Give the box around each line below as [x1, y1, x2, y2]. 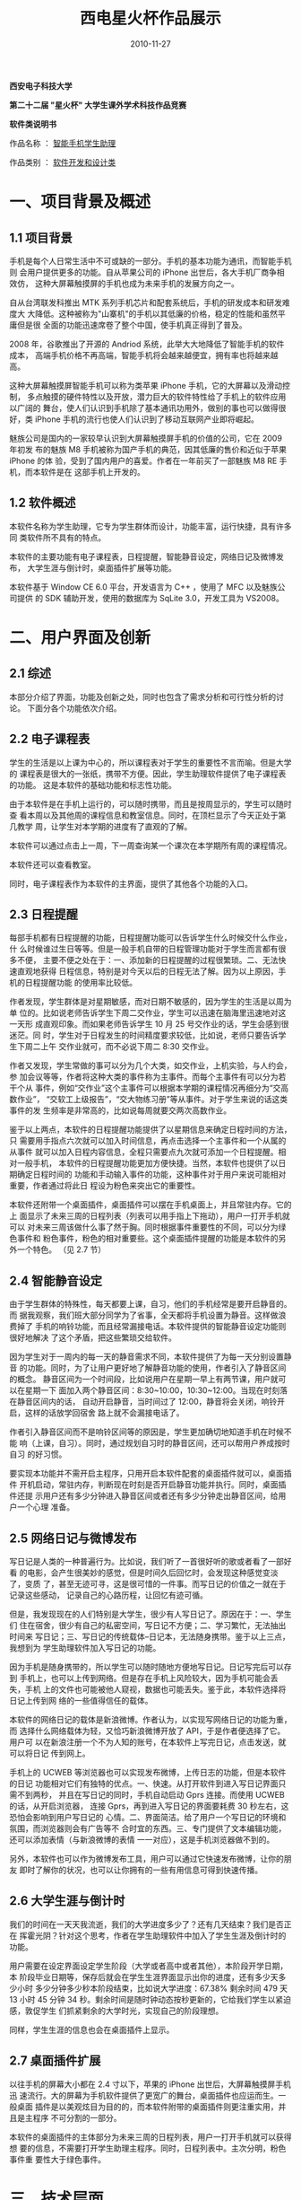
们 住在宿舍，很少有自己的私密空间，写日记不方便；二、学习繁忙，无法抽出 [9, 1620, 287, 1630]
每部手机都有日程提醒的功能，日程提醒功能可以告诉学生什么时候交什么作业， [9, 933, 292, 943]
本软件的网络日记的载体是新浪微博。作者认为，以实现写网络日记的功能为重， [9, 1714, 292, 1724]
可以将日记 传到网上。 [9, 1748, 90, 1758]
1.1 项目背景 [9, 230, 73, 245]
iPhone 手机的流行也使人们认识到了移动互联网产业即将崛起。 [34, 414, 260, 425]
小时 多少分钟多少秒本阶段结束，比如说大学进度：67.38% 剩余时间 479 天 [16, 1983, 288, 1994]
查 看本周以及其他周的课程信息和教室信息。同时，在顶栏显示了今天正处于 [9, 810, 279, 820]
